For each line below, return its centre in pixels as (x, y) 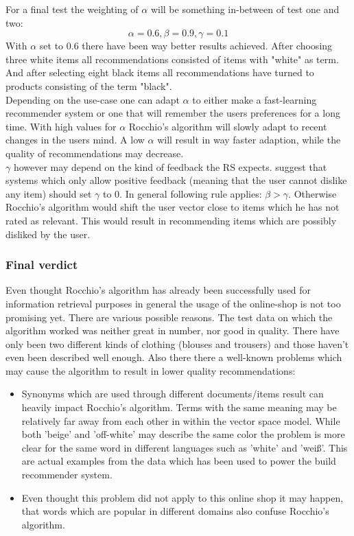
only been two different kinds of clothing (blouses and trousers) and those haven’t (177, 343)
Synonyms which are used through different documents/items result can (173, 394)
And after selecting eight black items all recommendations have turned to (160, 72)
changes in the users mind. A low (75, 140)
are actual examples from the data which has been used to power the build (179, 461)
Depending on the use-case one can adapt (93, 99)
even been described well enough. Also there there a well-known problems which (174, 357)
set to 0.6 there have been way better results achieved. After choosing (186, 46)
